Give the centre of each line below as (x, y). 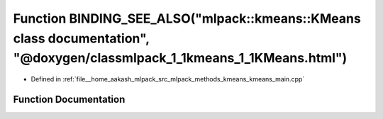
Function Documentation (69, 99)
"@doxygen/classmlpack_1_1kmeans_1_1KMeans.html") (180, 58)
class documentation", (81, 38)
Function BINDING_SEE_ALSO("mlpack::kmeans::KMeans (187, 18)
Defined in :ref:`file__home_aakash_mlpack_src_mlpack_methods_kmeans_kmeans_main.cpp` (168, 79)
